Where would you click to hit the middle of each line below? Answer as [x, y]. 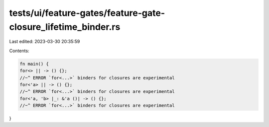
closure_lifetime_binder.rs [65, 27]
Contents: [19, 51]
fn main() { [34, 64]
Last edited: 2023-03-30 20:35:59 [45, 42]
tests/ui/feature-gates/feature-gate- [87, 13]
